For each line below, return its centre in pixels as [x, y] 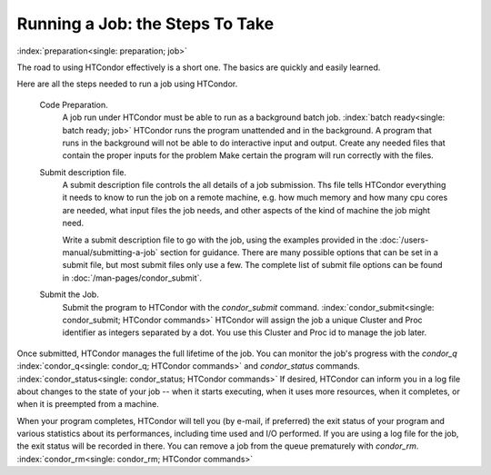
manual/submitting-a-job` [110, 252]
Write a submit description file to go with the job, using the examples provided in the [220, 240]
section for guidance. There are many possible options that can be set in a [299, 252]
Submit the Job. [69, 294]
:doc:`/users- [404, 240]
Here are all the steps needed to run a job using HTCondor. [127, 84]
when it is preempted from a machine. [88, 404]
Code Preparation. [74, 104]
